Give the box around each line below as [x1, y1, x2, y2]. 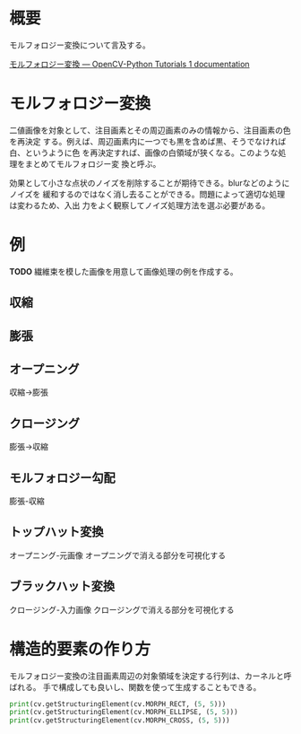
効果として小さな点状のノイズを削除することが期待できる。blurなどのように [9, 177, 290, 188]
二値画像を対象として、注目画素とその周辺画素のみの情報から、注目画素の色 [9, 125, 291, 135]
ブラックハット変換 [9, 579, 115, 594]
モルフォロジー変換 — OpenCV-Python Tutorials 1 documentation [9, 58, 250, 69]
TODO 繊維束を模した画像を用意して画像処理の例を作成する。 [9, 266, 239, 276]
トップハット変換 [9, 524, 104, 539]
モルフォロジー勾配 [9, 470, 116, 485]
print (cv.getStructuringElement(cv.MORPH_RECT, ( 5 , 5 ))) [9, 699, 227, 709]
